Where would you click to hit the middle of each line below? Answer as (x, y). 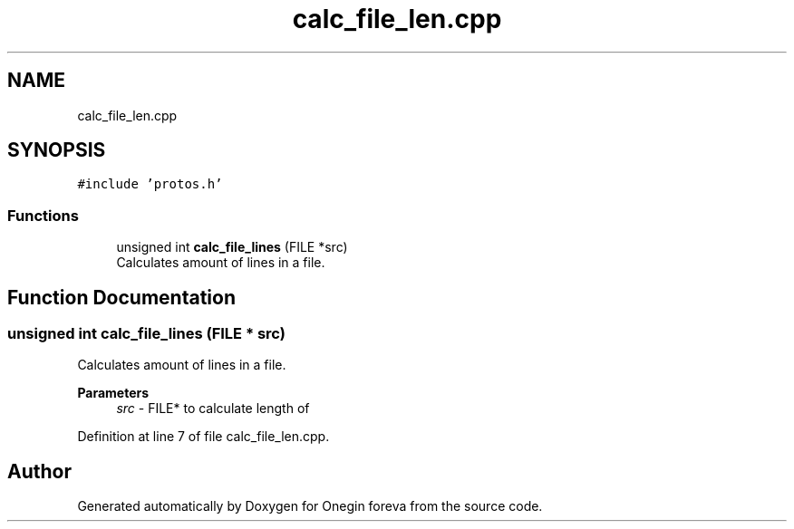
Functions (43, 215)
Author (39, 471)
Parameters (113, 393)
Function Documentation (121, 297)
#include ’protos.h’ (150, 184)
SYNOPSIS (57, 150)
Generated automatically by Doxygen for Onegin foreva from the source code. (310, 506)
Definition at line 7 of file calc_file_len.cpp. (203, 437)
